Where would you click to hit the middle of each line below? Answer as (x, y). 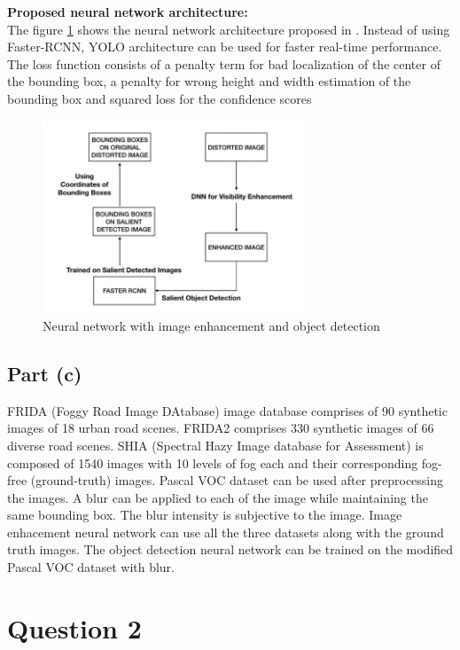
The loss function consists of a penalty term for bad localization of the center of (224, 63)
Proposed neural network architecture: (128, 12)
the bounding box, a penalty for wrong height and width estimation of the (209, 81)
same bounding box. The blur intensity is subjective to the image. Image (205, 515)
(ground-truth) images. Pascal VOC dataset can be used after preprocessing (237, 480)
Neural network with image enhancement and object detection (211, 325)
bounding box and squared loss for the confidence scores (160, 98)
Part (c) (45, 373)
